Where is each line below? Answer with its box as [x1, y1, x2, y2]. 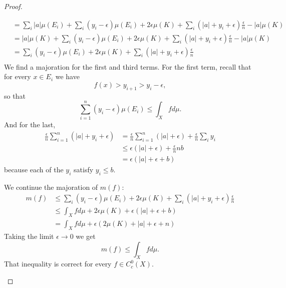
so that [4, 90, 26, 101]
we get [76, 231, 96, 241]
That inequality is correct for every [4, 258, 112, 269]
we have [55, 71, 80, 82]
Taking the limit [4, 231, 54, 241]
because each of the [4, 164, 64, 174]
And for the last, [4, 119, 56, 130]
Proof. [4, 1, 23, 11]
